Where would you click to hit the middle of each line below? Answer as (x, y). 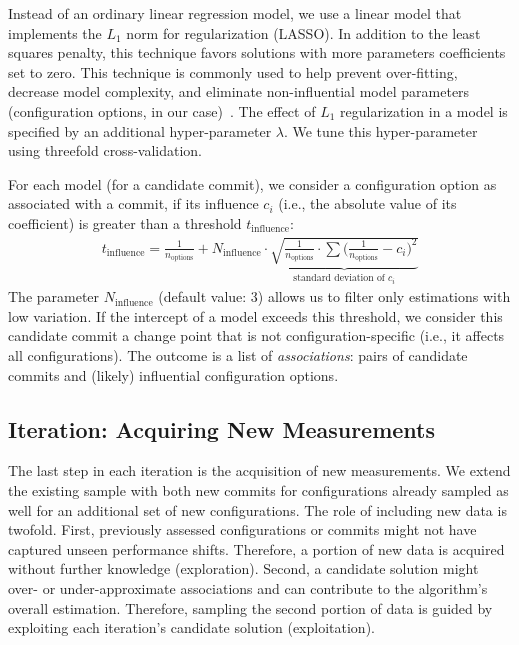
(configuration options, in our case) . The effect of (162, 110)
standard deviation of (339, 277)
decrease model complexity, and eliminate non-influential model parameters (239, 91)
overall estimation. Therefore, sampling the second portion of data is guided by (250, 607)
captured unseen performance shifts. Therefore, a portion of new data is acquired (256, 548)
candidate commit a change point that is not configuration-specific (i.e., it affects (256, 335)
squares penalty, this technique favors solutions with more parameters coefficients (257, 52)
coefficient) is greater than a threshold (125, 222)
